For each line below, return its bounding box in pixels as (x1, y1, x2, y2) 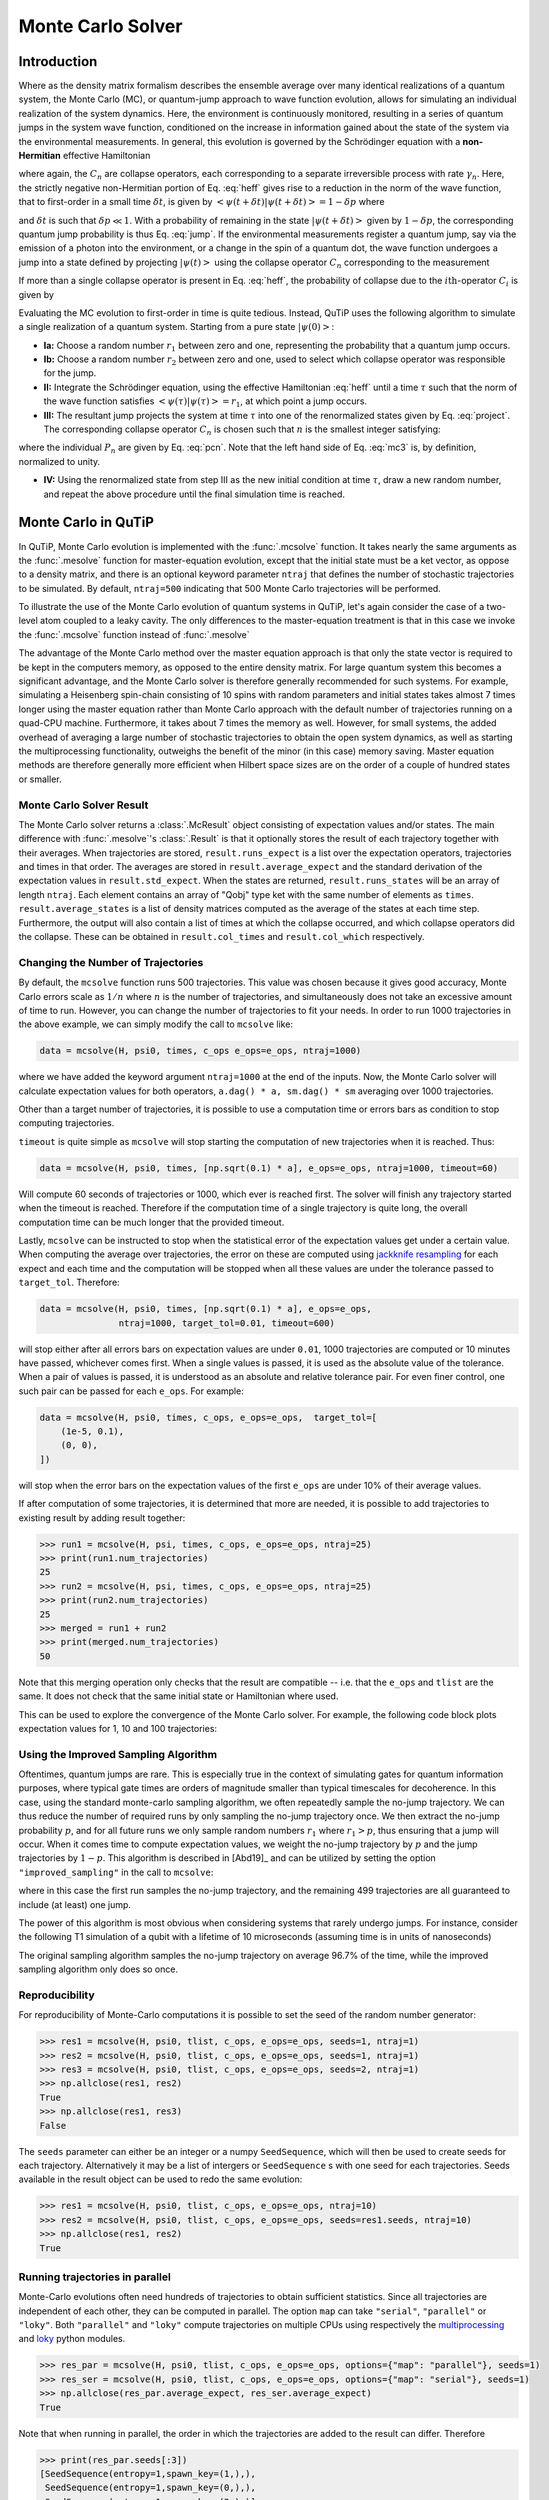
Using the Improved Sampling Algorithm (18, 1747, 218, 1761)
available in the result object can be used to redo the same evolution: (18, 2173, 303, 2185)
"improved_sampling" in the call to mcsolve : (18, 1866, 214, 1878)
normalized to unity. (18, 455, 101, 467)
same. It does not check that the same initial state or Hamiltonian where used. (18, 1690, 339, 1702)
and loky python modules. (18, 2333, 126, 2345)
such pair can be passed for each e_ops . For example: (18, 1385, 244, 1397)
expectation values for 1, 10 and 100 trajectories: (18, 1722, 218, 1734)
